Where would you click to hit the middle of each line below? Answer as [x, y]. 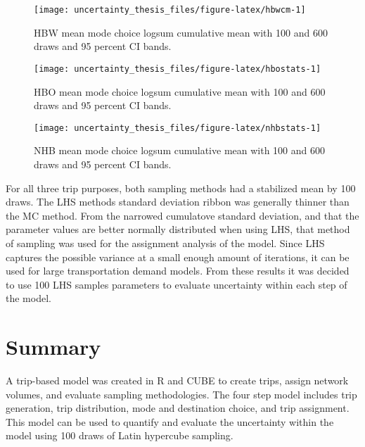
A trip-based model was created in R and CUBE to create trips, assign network [177, 380]
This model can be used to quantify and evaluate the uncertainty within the [170, 421]
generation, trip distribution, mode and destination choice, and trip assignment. [178, 408]
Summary [53, 347]
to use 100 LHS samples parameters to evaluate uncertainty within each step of [177, 284]
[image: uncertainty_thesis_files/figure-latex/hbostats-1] [178, 69]
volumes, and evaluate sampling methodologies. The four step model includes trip [181, 394]
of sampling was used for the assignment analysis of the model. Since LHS [165, 243]
